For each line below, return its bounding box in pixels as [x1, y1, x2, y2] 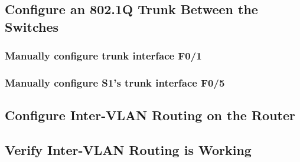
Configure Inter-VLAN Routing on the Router [5, 106, 295, 124]
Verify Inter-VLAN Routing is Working [5, 141, 252, 159]
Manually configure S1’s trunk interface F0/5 [5, 75, 225, 90]
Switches [5, 17, 59, 35]
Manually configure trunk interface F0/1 [5, 48, 202, 63]
